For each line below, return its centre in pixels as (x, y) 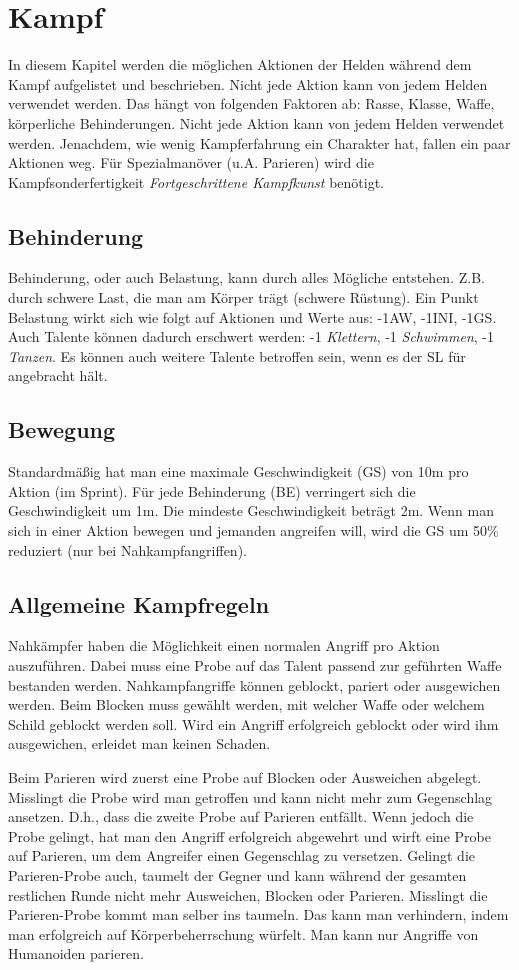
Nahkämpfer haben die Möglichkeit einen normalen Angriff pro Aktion (224, 645)
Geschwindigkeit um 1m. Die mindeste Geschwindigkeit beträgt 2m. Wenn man (251, 510)
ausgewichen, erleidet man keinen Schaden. (139, 743)
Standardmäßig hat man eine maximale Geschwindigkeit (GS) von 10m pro (238, 471)
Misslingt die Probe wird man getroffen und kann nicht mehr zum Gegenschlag (250, 796)
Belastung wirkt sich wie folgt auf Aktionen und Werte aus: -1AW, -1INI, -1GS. (252, 316)
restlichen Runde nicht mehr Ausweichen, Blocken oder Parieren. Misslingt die (248, 894)
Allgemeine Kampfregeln (139, 603)
